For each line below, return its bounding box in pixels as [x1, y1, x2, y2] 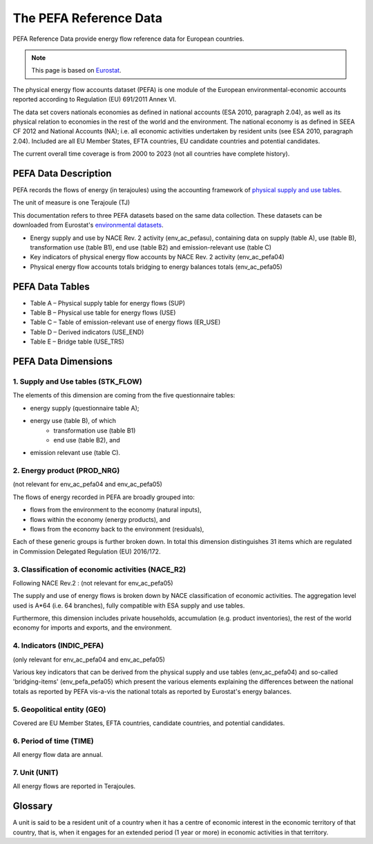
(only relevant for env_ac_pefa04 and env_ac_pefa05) [12, 655, 166, 664]
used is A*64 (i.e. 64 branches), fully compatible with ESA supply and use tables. [12, 601, 245, 610]
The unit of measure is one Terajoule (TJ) [12, 198, 131, 207]
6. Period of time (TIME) [12, 736, 94, 746]
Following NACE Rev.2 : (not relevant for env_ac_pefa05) [12, 579, 173, 587]
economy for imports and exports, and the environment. [12, 623, 172, 632]
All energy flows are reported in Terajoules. [12, 782, 136, 791]
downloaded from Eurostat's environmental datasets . [12, 221, 164, 229]
